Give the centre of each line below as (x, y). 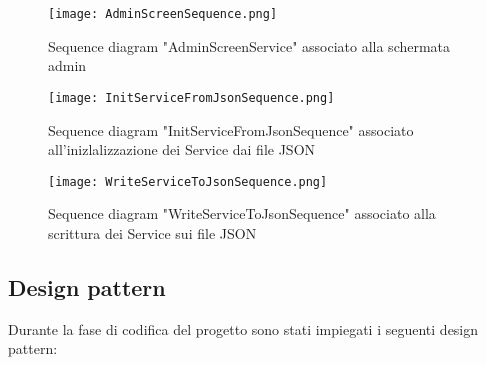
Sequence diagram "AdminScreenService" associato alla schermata (249, 45)
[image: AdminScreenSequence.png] (163, 14)
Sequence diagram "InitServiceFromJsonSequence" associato (231, 129)
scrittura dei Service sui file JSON (152, 232)
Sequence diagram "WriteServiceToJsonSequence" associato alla (242, 213)
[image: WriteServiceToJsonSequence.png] (188, 181)
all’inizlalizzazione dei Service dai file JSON (182, 149)
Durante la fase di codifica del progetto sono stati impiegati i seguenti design (243, 328)
